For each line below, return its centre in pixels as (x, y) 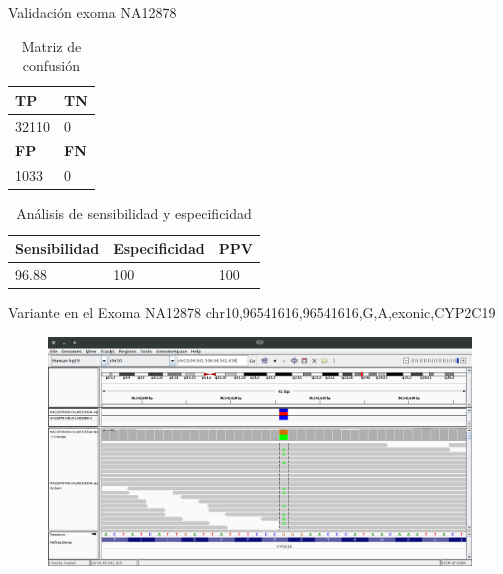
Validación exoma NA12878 (92, 12)
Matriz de (51, 45)
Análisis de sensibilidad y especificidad (134, 213)
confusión (51, 65)
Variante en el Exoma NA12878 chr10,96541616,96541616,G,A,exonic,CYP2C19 (252, 311)
